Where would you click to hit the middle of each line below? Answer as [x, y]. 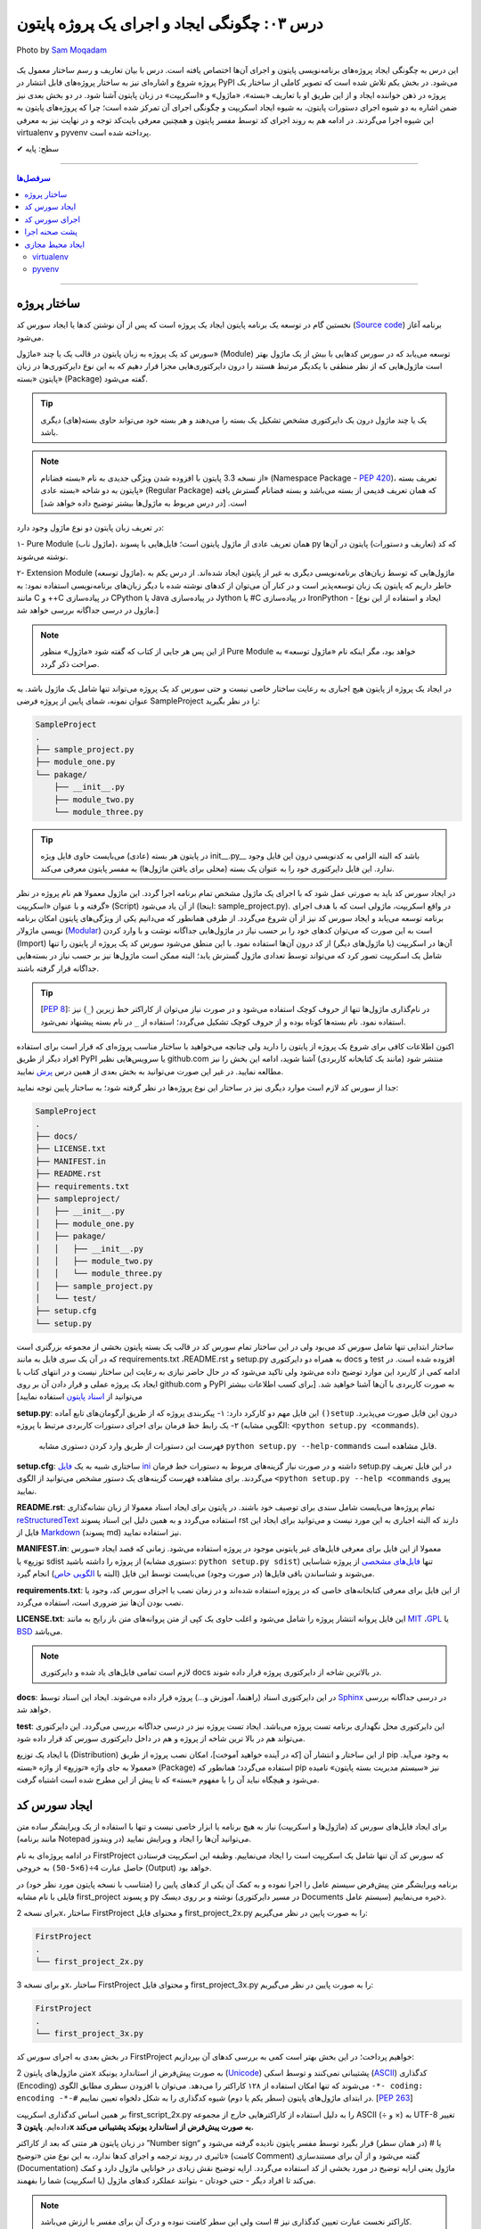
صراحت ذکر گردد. [70, 663]
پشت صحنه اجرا [51, 232]
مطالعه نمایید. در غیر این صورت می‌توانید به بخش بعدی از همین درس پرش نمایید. [150, 1071]
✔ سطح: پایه [38, 149]
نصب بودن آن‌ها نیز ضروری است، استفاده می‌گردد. [100, 1602]
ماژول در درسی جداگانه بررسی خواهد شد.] [88, 610]
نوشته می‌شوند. [42, 556]
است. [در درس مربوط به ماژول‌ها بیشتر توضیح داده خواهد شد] [143, 503]
